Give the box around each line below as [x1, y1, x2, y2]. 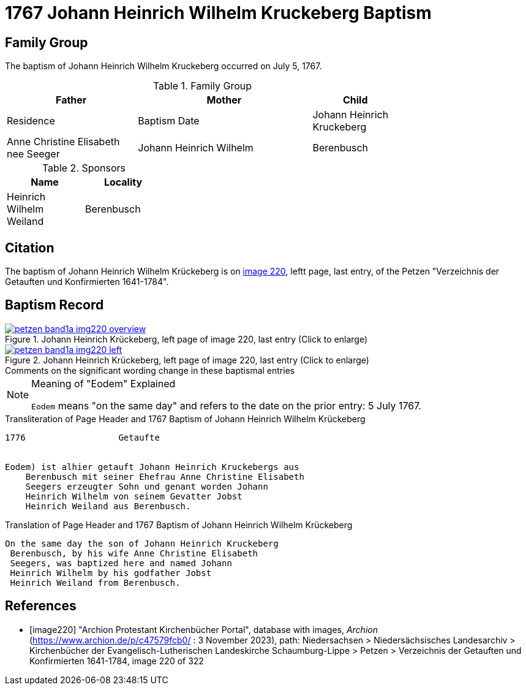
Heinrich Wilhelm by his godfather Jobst [10, 567, 212, 578]
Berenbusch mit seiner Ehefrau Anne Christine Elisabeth [25, 471, 304, 482]
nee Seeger [7, 148, 60, 161]
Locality [103, 176, 143, 189]
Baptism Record [5, 297, 104, 313]
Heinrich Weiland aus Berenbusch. [25, 501, 191, 511]
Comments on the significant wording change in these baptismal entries [5, 365, 295, 376]
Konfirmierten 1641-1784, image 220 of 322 [29, 655, 204, 666]
